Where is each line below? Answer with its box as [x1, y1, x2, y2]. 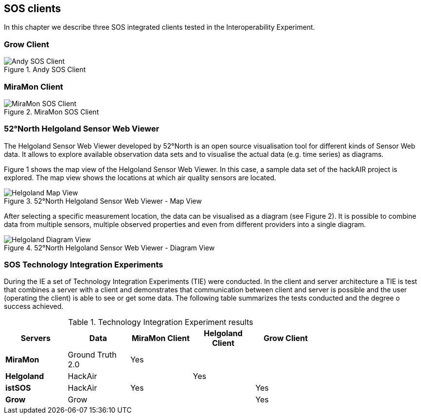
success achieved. [4, 302, 64, 311]
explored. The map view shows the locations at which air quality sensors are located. [4, 173, 277, 182]
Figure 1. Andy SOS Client [4, 65, 86, 74]
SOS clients [4, 2, 61, 15]
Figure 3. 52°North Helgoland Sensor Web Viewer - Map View [4, 196, 202, 205]
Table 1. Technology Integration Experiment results [68, 317, 253, 327]
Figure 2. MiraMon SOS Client [4, 107, 99, 116]
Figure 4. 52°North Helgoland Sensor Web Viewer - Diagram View [4, 243, 215, 252]
